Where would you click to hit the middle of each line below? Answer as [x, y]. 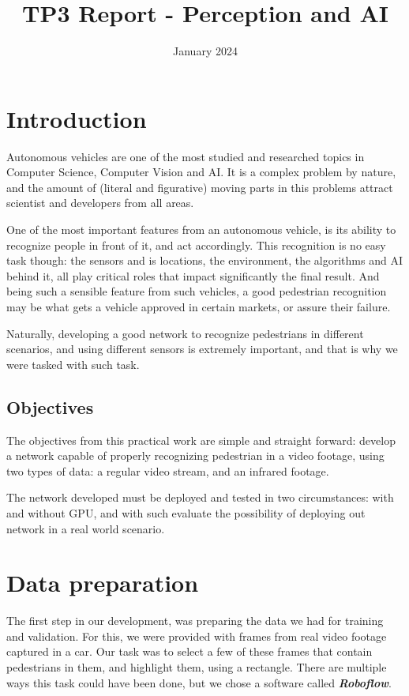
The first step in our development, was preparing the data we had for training [195, 621]
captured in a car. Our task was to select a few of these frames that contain [189, 651]
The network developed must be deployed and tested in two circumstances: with [200, 497]
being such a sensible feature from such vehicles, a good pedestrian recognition [197, 291]
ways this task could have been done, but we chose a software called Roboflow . [199, 682]
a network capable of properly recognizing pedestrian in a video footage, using [195, 455]
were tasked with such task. [73, 364]
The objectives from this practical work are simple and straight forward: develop [201, 440]
